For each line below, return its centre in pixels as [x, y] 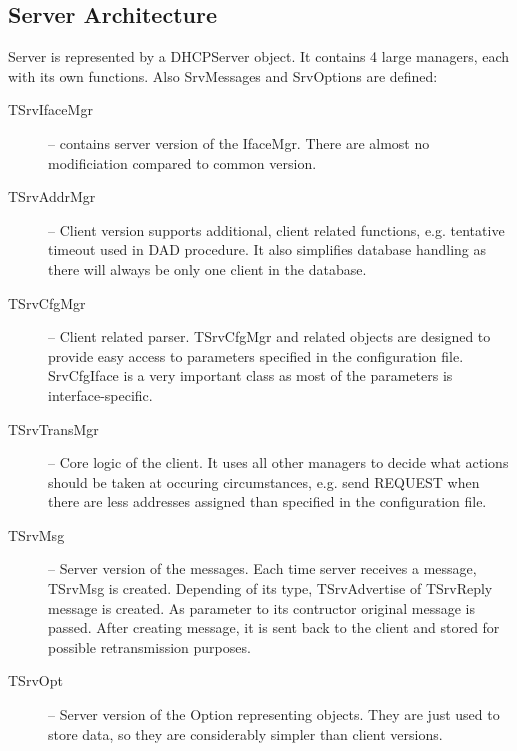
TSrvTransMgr [53, 428]
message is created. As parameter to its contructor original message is [261, 607]
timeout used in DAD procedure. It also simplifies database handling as [267, 249]
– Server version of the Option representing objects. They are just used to [274, 714]
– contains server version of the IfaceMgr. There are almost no [239, 142]
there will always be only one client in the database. [207, 268]
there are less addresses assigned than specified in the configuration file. [267, 501]
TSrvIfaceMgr [50, 109]
